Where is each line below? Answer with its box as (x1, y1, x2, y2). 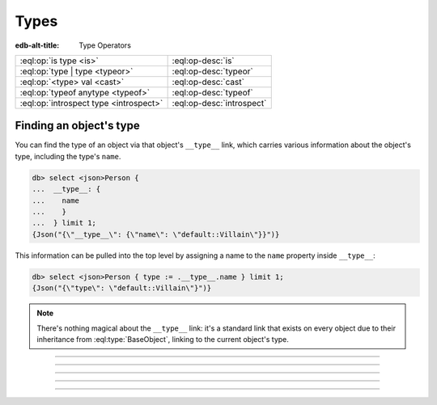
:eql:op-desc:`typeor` (172, 65, 254, 77)
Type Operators (78, 40, 131, 50)
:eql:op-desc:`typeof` (172, 86, 254, 98)
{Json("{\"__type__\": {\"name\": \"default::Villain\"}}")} (32, 230, 280, 238)
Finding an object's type (15, 119, 141, 133)
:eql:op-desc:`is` (172, 55, 235, 66)
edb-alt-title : (15, 40, 60, 50)
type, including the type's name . (15, 151, 121, 161)
